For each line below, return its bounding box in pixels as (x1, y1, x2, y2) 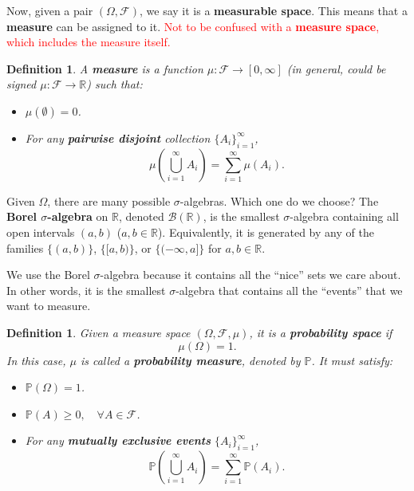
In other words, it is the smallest (6, 281, 166, 298)
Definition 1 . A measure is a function (6, 60, 203, 77)
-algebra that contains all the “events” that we (175, 281, 403, 298)
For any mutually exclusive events (25, 432, 211, 449)
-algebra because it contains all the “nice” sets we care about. (100, 266, 401, 283)
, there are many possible (47, 192, 171, 209)
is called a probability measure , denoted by (80, 352, 301, 368)
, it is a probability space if (249, 324, 392, 340)
